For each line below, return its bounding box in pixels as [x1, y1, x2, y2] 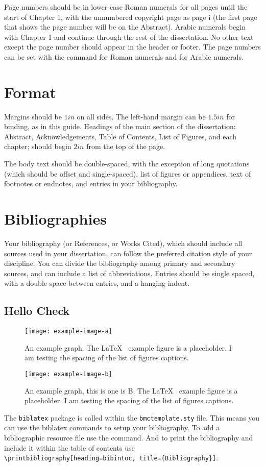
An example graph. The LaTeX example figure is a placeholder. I [25, 342, 232, 353]
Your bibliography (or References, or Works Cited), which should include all [4, 237, 243, 248]
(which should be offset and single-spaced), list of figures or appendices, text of [4, 168, 251, 179]
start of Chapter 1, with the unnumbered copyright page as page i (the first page [4, 11, 257, 22]
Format [4, 81, 56, 102]
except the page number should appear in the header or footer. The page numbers [4, 41, 261, 52]
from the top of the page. [86, 141, 165, 152]
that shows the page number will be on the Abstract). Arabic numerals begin [4, 21, 246, 32]
